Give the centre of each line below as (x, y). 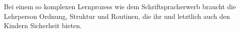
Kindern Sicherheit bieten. (43, 25)
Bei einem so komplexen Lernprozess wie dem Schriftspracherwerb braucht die (120, 6)
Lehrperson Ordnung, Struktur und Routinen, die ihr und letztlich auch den (117, 16)
